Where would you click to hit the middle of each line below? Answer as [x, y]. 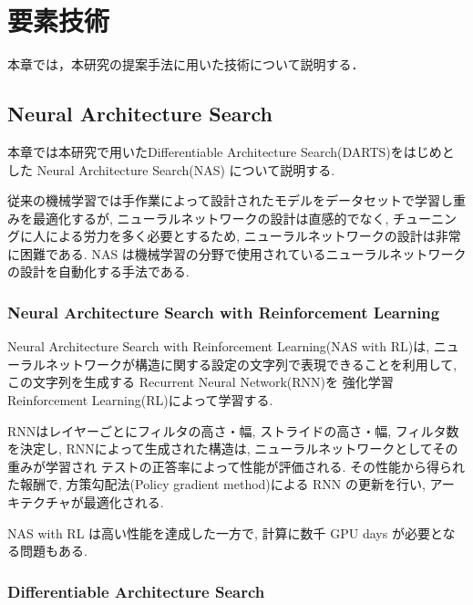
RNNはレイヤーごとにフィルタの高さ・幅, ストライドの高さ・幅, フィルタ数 [233, 430]
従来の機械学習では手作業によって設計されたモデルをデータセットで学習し [230, 200]
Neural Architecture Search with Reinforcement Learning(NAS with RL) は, [219, 346]
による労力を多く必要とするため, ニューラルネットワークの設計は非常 [253, 236]
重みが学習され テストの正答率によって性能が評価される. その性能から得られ [236, 466]
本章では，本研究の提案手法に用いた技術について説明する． [186, 64]
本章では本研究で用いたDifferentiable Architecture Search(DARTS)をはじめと [231, 151]
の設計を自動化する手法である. [98, 271]
